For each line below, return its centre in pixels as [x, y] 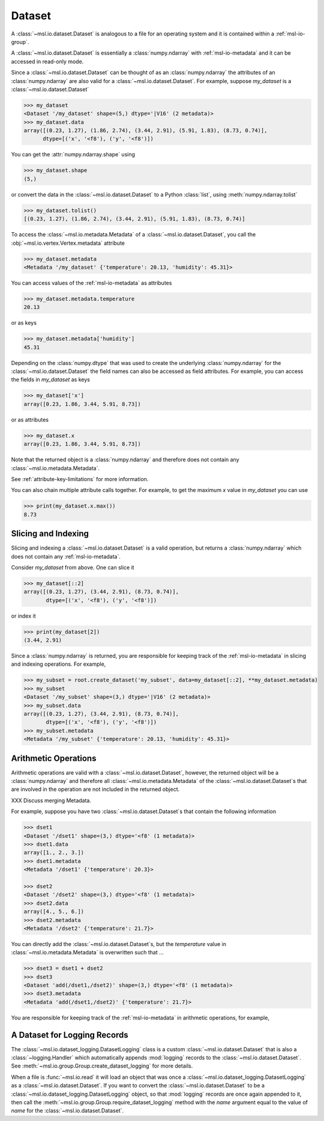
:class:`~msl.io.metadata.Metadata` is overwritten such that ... [88, 953]
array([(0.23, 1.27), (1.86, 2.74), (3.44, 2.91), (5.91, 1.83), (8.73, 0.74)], [145, 131]
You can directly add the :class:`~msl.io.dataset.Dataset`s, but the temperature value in [118, 944]
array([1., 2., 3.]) [54, 853]
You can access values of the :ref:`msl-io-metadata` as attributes [91, 283]
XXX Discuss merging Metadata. [51, 800]
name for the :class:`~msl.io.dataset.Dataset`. [67, 1111]
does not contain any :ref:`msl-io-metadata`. [66, 556]
